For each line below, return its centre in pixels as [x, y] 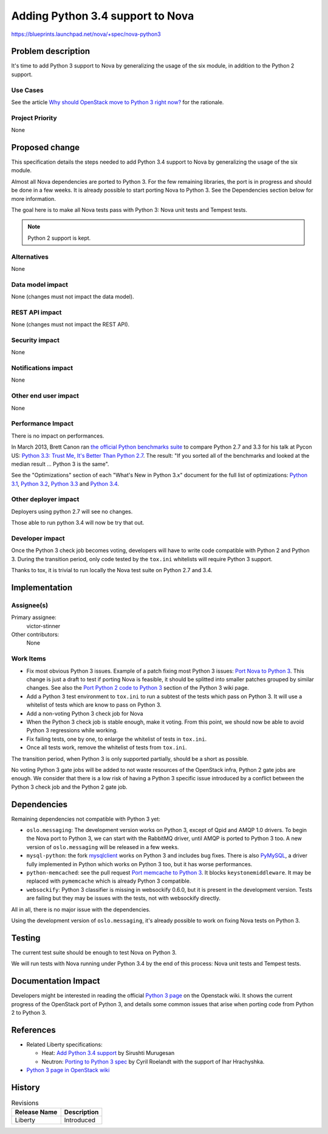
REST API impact [36, 312]
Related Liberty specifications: [64, 1045]
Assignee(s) [30, 605]
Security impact [36, 340]
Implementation [42, 587]
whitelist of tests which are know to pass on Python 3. [94, 705]
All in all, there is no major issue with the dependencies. [81, 909]
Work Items [29, 659]
